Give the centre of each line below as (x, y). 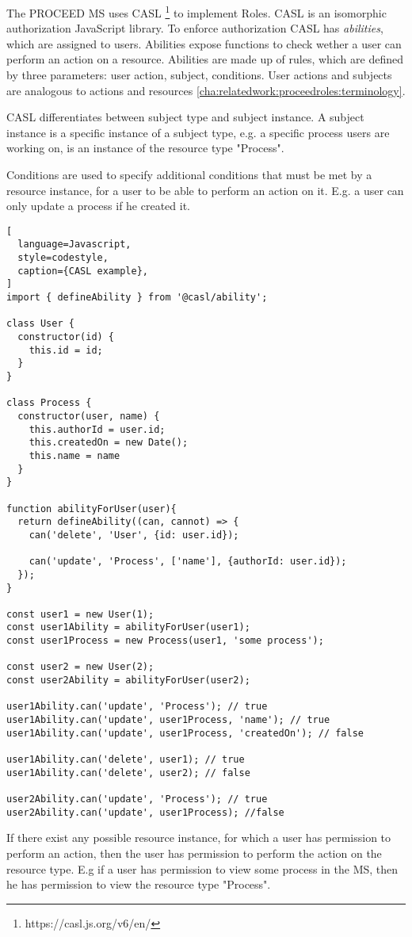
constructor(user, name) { (89, 416)
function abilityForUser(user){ (92, 509)
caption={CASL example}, (83, 271)
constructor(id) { (66, 337)
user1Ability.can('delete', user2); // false (128, 773)
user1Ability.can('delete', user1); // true (126, 760)
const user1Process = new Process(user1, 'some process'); (165, 641)
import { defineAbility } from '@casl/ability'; (137, 298)
